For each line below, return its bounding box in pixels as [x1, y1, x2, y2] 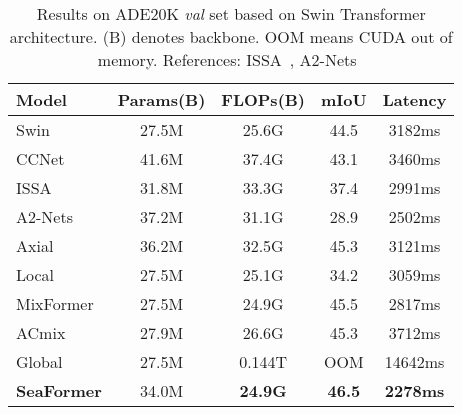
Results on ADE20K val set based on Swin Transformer [36, 2, 426, 25]
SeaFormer [16, 379, 102, 402]
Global [16, 350, 63, 373]
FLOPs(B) [221, 88, 306, 111]
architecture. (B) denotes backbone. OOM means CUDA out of [9, 25, 453, 48]
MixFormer [16, 292, 94, 315]
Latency [382, 88, 447, 111]
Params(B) [117, 88, 206, 111]
